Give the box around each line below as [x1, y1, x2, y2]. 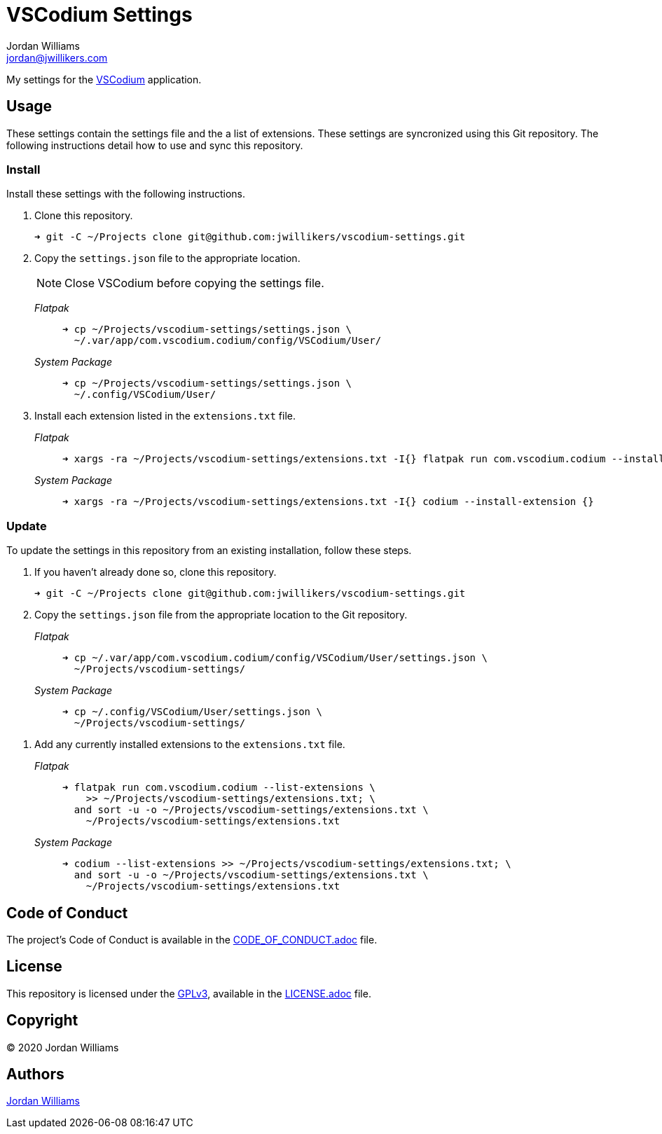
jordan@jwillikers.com [6, 51, 108, 64]
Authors [6, 1065, 64, 1084]
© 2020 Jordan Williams [6, 1041, 119, 1053]
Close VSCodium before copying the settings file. [64, 276, 324, 291]
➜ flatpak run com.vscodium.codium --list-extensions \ [62, 782, 375, 794]
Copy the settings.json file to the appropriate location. [34, 252, 301, 265]
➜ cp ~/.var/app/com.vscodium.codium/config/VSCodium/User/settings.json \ [62, 652, 488, 664]
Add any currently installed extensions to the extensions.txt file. [34, 738, 345, 751]
